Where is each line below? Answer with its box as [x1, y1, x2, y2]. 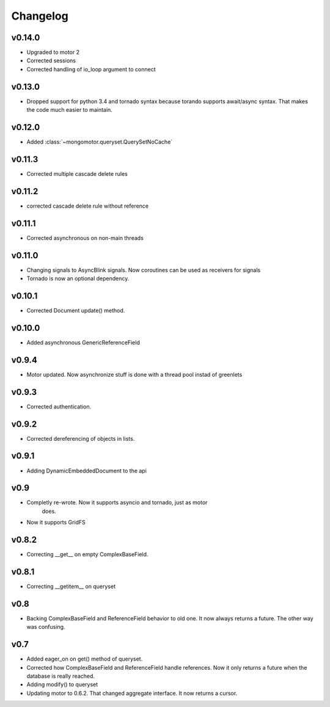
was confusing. [26, 623, 65, 631]
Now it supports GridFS [26, 519, 86, 526]
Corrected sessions [26, 57, 76, 64]
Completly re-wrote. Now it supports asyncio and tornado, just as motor [26, 499, 208, 506]
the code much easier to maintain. [26, 106, 112, 114]
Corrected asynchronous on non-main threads [26, 234, 144, 241]
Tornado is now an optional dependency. [26, 275, 130, 282]
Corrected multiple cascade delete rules [26, 170, 128, 177]
